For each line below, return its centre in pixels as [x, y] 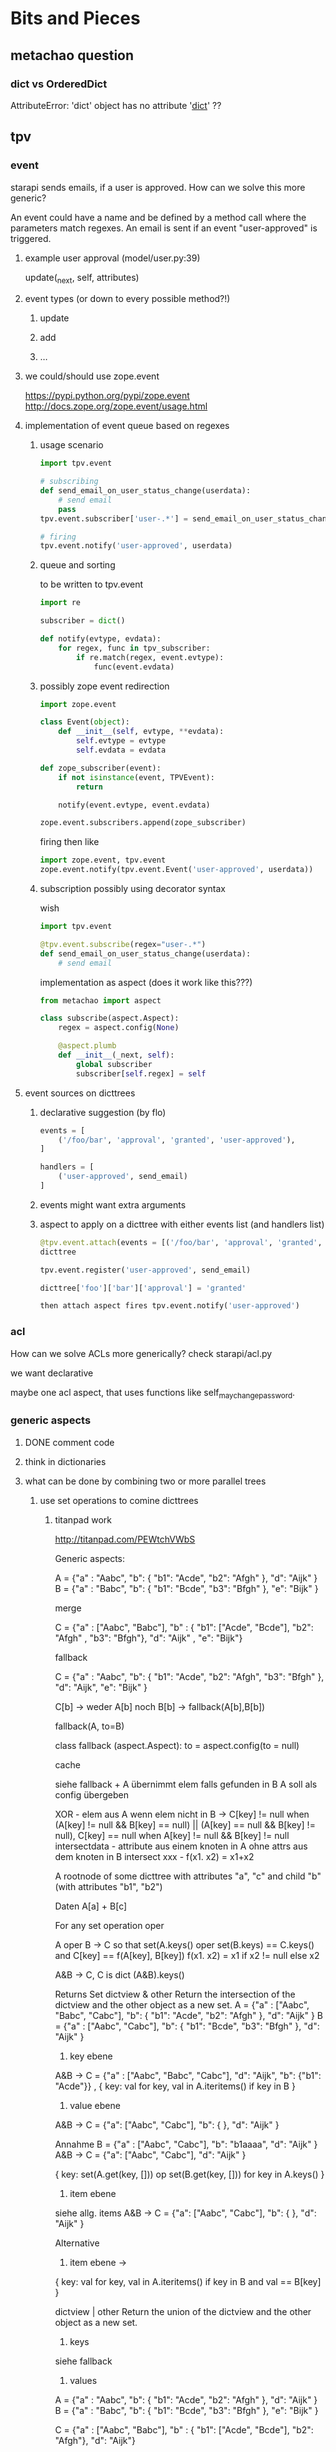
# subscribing [69, 482]
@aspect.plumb [87, 1046]
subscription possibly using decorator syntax [132, 889]
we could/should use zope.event [92, 376]
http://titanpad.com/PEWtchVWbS [125, 1539]
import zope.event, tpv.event [103, 860]
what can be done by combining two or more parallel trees [145, 1481]
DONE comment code [69, 1442]
